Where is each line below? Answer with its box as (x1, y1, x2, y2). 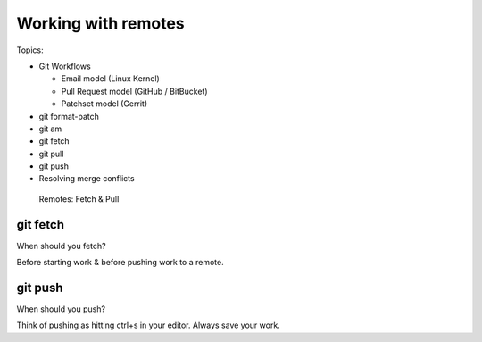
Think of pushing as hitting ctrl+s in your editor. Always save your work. (16, 320, 280, 330)
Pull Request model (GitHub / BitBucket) (61, 86, 209, 96)
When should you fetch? (16, 240, 106, 251)
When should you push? (16, 304, 106, 314)
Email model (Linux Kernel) (61, 73, 160, 84)
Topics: (16, 45, 44, 55)
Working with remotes (16, 13, 185, 33)
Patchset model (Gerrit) (61, 98, 147, 109)
